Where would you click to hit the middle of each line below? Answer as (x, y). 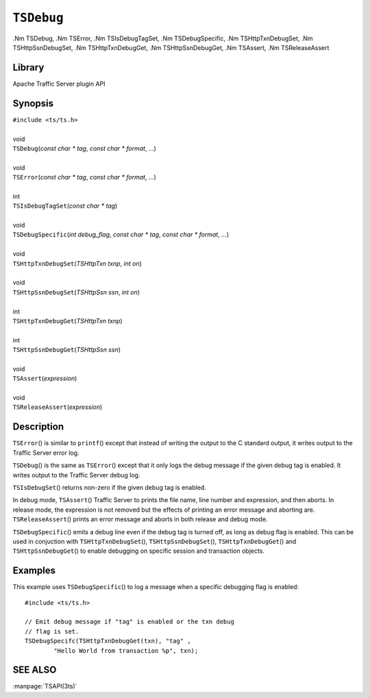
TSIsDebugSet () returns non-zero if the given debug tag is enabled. (110, 487)
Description (38, 427)
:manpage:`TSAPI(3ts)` (45, 686)
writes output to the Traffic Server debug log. (76, 475)
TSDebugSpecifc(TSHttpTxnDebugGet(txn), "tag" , (108, 641)
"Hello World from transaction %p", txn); (126, 650)
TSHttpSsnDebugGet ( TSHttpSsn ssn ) (67, 350)
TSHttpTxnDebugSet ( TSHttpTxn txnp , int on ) (77, 263)
